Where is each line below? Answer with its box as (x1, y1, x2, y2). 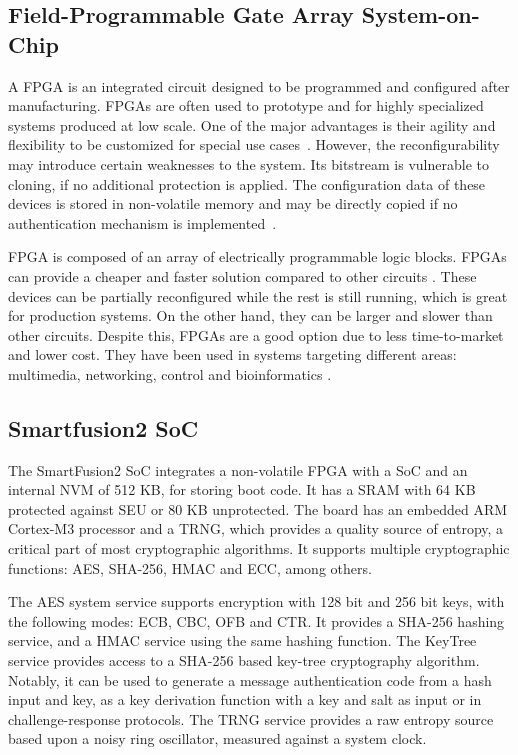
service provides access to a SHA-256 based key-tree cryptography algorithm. (8, 650, 480, 671)
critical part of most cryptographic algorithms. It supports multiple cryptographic (8, 538, 510, 559)
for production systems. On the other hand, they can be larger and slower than (8, 305, 493, 326)
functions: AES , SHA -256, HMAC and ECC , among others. (8, 557, 372, 578)
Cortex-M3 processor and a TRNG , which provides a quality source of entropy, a (8, 518, 504, 539)
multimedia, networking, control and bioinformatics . (8, 363, 332, 384)
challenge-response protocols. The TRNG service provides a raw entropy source (8, 708, 494, 729)
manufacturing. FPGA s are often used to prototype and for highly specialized (8, 95, 484, 116)
